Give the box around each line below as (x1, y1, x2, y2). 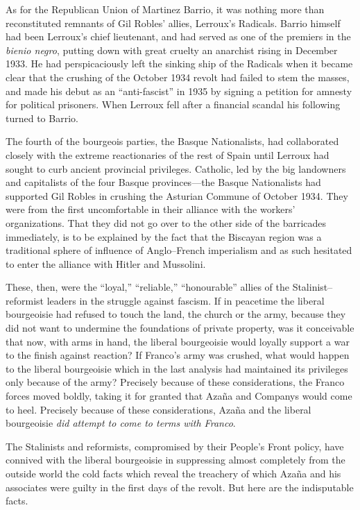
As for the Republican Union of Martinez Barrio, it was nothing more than (6, 2, 325, 16)
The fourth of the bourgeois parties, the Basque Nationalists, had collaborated (6, 134, 339, 148)
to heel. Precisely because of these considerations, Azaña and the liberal (6, 402, 311, 416)
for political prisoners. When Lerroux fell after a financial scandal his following (6, 97, 341, 112)
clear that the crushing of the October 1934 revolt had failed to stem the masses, (6, 69, 350, 84)
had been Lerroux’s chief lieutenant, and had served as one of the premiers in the (6, 29, 351, 44)
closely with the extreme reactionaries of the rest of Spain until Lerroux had (6, 147, 329, 162)
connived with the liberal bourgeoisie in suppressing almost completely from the (6, 452, 345, 467)
